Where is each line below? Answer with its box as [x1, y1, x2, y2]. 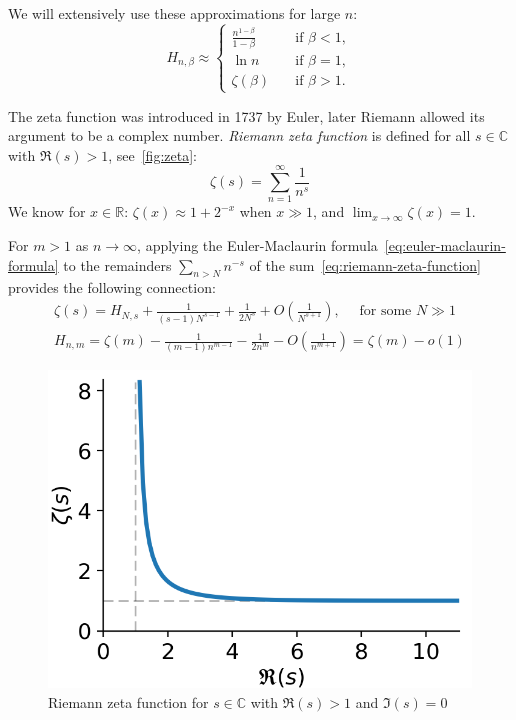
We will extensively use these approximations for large [8, 3, 341, 23]
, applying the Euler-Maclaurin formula [137, 235, 378, 256]
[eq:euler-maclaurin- [384, 235, 506, 256]
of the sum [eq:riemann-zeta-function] [249, 254, 481, 275]
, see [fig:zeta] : [108, 144, 197, 165]
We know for [8, 201, 86, 222]
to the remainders [63, 254, 172, 275]
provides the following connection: [8, 277, 216, 298]
